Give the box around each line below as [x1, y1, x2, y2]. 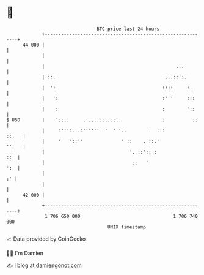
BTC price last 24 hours [97, 26, 160, 32]
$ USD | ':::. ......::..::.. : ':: [6, 116, 199, 123]
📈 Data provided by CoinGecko [6, 235, 86, 243]
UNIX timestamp [107, 224, 147, 230]
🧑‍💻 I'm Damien [6, 249, 44, 257]
